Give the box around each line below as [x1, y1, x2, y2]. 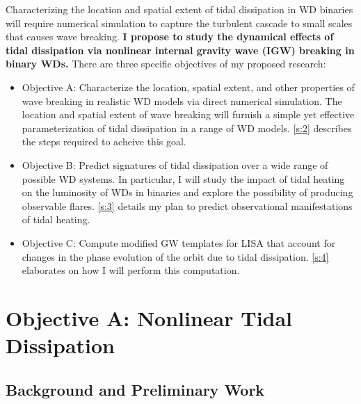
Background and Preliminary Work [6, 378, 265, 400]
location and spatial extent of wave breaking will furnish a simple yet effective [22, 107, 355, 122]
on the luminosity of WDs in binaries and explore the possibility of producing [22, 185, 353, 200]
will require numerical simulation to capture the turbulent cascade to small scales [6, 15, 353, 30]
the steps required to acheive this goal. [22, 134, 186, 149]
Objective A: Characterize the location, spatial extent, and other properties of [22, 79, 355, 94]
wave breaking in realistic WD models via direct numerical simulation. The [22, 93, 342, 108]
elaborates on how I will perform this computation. [22, 263, 240, 277]
